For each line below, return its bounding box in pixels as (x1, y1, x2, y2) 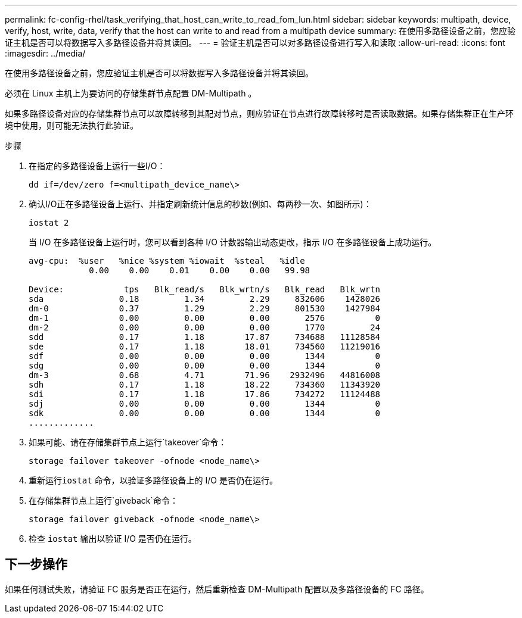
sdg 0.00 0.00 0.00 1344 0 (29, 361, 381, 370)
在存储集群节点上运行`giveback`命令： (29, 495, 179, 505)
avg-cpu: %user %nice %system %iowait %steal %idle (29, 256, 305, 266)
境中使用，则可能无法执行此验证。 (5, 120, 138, 130)
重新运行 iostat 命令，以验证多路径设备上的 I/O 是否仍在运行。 (29, 475, 278, 485)
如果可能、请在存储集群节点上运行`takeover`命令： (29, 437, 227, 447)
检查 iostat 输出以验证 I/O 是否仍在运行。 (29, 533, 197, 544)
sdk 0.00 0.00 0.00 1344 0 (29, 408, 381, 418)
